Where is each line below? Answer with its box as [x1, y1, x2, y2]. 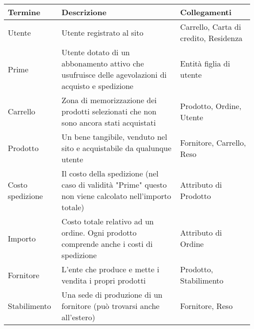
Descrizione [62, 6, 106, 18]
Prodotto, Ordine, [180, 100, 242, 111]
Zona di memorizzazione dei [62, 94, 157, 106]
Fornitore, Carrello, [180, 136, 246, 148]
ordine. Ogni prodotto [62, 227, 137, 238]
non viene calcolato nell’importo [62, 190, 171, 201]
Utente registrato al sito [62, 26, 144, 38]
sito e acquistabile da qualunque [62, 142, 171, 154]
